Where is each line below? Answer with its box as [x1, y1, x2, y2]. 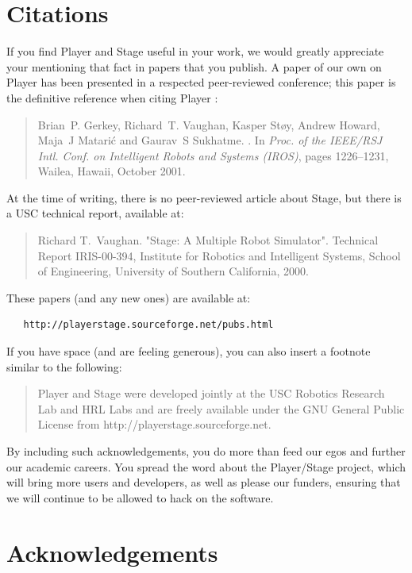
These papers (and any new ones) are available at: [6, 289, 251, 306]
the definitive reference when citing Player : [6, 89, 218, 106]
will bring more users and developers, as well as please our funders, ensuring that [6, 474, 401, 490]
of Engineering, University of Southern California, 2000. [37, 263, 309, 279]
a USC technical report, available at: [6, 205, 184, 221]
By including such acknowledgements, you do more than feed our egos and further [6, 443, 406, 459]
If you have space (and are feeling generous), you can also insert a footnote [6, 343, 371, 360]
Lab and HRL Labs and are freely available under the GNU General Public [37, 400, 405, 417]
